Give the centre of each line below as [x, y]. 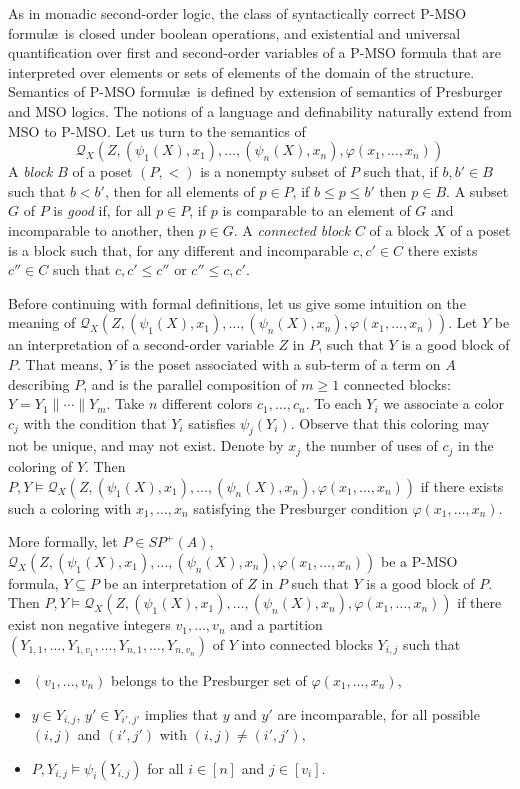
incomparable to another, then [101, 229]
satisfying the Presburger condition [300, 507]
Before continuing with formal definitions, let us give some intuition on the [237, 302]
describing [39, 383]
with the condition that [95, 422]
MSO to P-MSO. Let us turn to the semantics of [157, 130]
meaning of [42, 322]
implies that [181, 713]
